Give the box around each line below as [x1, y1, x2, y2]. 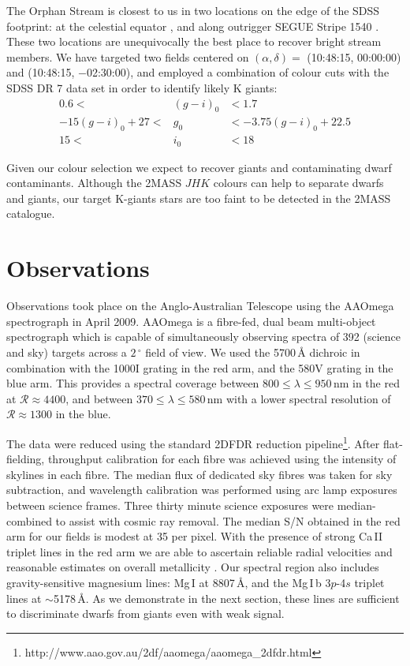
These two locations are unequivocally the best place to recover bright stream [6, 33, 382, 50]
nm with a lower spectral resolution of [207, 390, 391, 406]
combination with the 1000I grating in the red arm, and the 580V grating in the [6, 359, 393, 376]
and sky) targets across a [6, 343, 127, 360]
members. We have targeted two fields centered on [6, 48, 249, 65]
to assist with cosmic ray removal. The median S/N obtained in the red [55, 512, 401, 529]
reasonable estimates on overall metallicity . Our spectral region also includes [6, 559, 379, 575]
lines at [6, 589, 42, 606]
